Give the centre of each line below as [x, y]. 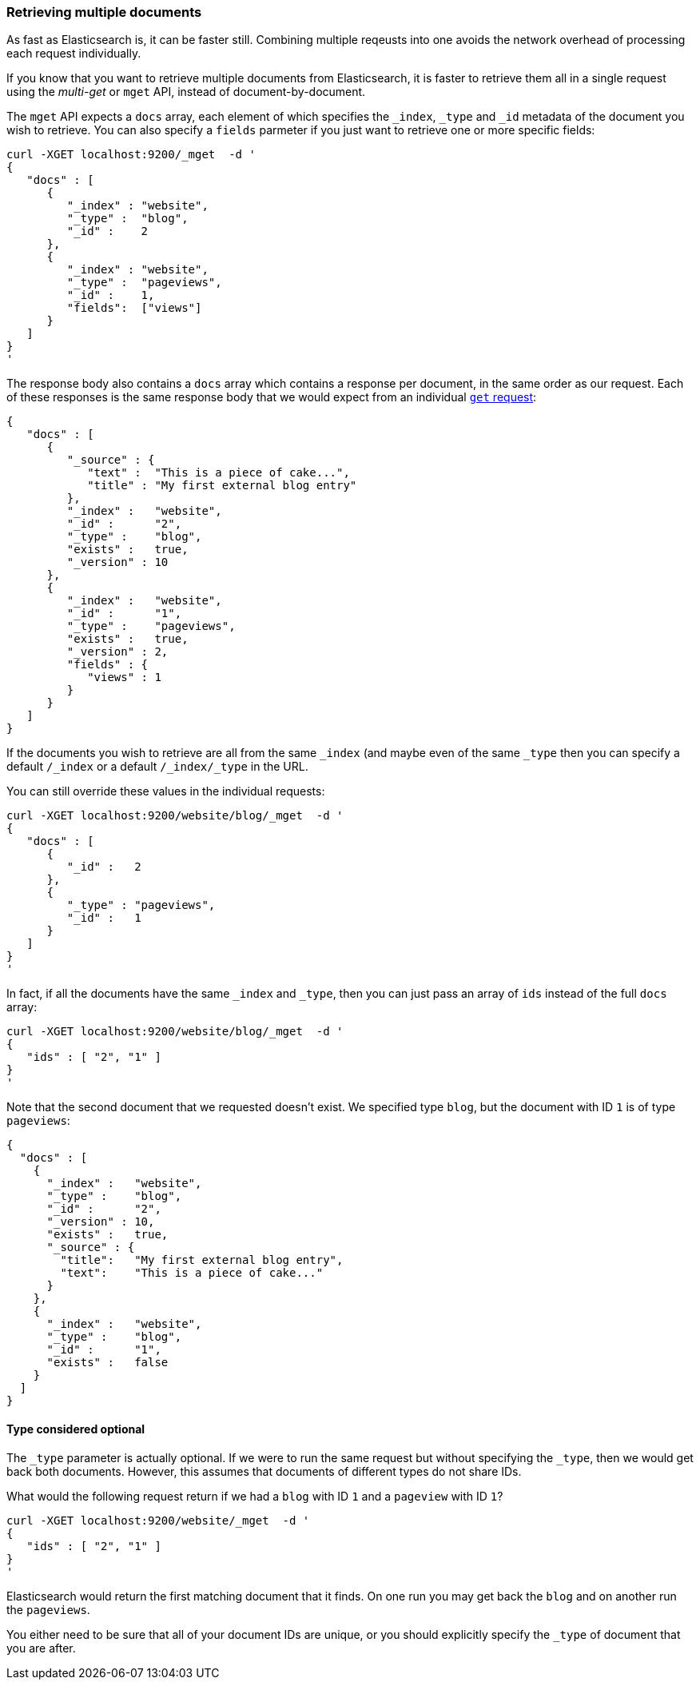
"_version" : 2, [117, 652]
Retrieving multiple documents [104, 12]
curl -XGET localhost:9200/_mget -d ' [131, 155]
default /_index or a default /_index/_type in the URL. [157, 767]
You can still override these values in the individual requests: [166, 791]
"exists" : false [107, 1363]
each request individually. [74, 54]
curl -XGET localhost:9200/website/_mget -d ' [158, 1520]
